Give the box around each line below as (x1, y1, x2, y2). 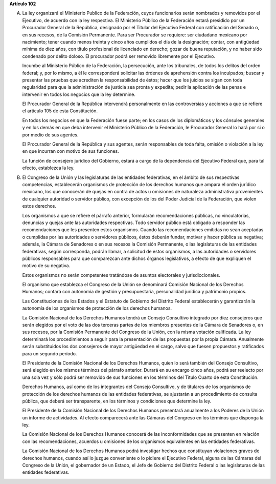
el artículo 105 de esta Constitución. (22, 108, 98, 114)
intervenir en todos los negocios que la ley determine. (22, 91, 135, 97)
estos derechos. (22, 203, 56, 209)
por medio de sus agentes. (22, 131, 79, 138)
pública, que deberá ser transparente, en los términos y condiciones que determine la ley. (22, 398, 212, 404)
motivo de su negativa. (22, 263, 71, 269)
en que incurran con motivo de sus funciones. (22, 148, 120, 154)
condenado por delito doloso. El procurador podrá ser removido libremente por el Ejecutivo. (22, 53, 216, 59)
